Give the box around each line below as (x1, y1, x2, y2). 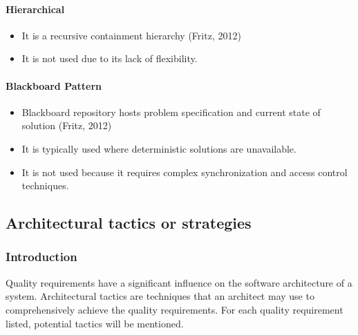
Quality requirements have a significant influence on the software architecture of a (6, 275, 352, 289)
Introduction (6, 248, 77, 265)
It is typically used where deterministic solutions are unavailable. (21, 141, 296, 155)
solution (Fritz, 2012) (21, 118, 112, 133)
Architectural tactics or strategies (6, 212, 252, 233)
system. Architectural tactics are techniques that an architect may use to (6, 289, 314, 303)
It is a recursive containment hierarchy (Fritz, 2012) (21, 28, 241, 42)
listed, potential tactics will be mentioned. (6, 316, 184, 330)
